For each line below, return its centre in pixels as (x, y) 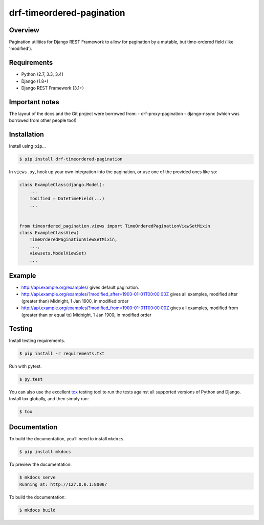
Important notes (34, 102)
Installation (26, 135)
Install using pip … (27, 146)
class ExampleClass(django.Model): (62, 185)
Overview (24, 30)
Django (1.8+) (35, 81)
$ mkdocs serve (37, 478)
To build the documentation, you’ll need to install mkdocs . (67, 439)
